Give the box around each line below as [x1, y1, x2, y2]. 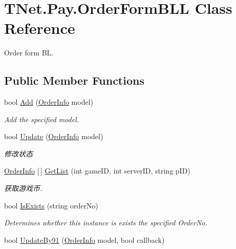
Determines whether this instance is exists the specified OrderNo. [4, 217, 207, 228]
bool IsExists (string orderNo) [4, 200, 98, 210]
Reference [4, 17, 75, 39]
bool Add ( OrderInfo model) [4, 97, 93, 107]
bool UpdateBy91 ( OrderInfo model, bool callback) [4, 234, 165, 245]
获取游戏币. [4, 183, 42, 194]
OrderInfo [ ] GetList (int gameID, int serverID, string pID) [4, 165, 190, 176]
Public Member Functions [4, 72, 144, 88]
